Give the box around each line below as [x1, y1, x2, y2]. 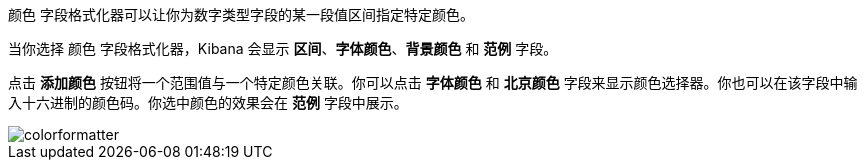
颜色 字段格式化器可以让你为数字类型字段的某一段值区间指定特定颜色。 [8, 6, 474, 23]
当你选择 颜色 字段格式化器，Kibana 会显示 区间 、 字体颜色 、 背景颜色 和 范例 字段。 [8, 40, 558, 57]
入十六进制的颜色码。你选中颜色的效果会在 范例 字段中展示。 [8, 94, 408, 111]
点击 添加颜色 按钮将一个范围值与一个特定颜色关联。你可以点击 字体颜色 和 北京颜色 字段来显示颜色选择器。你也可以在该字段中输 [8, 74, 858, 91]
